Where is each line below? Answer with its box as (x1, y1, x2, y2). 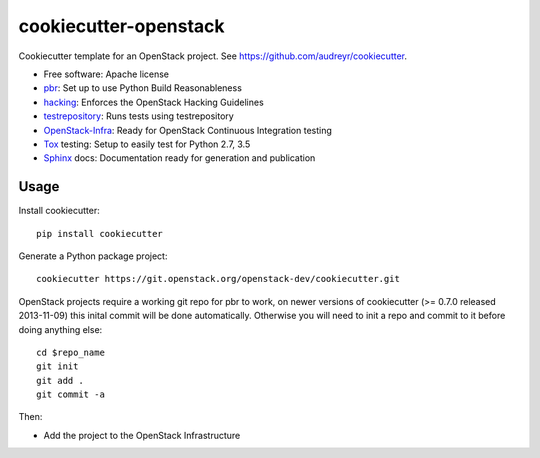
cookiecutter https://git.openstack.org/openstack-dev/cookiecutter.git (36, 273, 400, 285)
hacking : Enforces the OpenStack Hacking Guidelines (43, 96, 264, 108)
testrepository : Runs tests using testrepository (43, 110, 234, 122)
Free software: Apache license (43, 68, 170, 80)
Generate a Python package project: (18, 250, 168, 262)
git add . (36, 375, 84, 386)
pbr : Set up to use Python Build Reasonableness (43, 82, 242, 94)
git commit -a (36, 389, 105, 400)
